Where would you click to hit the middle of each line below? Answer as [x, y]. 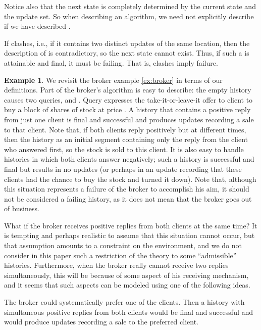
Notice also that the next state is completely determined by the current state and [130, 6]
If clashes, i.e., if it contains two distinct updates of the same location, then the [127, 43]
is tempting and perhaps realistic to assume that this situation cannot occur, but [129, 235]
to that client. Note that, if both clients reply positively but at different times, [125, 129]
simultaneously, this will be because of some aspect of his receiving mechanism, [126, 275]
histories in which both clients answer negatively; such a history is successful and [129, 159]
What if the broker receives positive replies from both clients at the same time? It [131, 225]
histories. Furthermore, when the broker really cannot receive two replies [116, 265]
